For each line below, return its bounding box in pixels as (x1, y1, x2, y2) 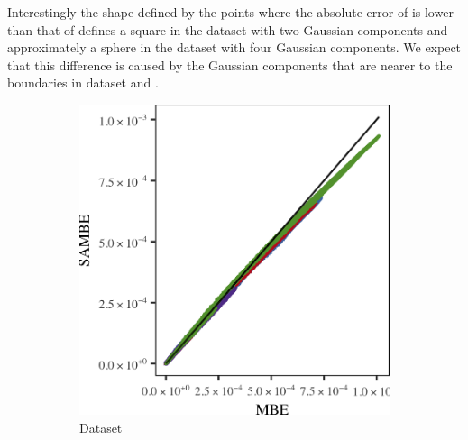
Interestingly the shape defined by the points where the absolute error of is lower (7, 3, 454, 21)
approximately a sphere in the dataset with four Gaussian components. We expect (7, 38, 462, 57)
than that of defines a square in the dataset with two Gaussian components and (7, 20, 448, 39)
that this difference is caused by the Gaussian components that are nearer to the (7, 55, 453, 74)
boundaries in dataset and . (7, 73, 159, 92)
